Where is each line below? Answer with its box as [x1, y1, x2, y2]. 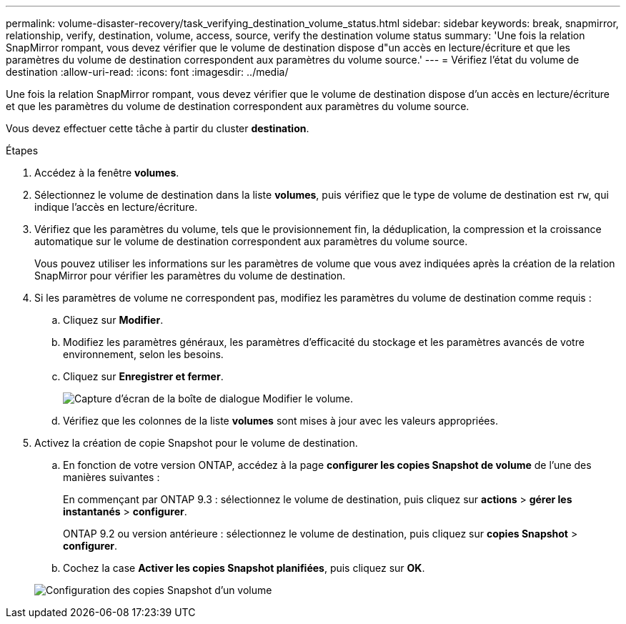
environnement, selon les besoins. [63, 348, 224, 360]
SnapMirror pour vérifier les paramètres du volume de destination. [34, 269, 346, 282]
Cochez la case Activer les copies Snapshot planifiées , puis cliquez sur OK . [63, 562, 425, 574]
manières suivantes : [63, 471, 160, 483]
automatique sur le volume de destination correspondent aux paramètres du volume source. [34, 235, 468, 247]
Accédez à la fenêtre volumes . [34, 167, 179, 179]
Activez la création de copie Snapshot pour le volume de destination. [34, 437, 358, 449]
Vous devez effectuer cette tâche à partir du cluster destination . [6, 122, 309, 134]
